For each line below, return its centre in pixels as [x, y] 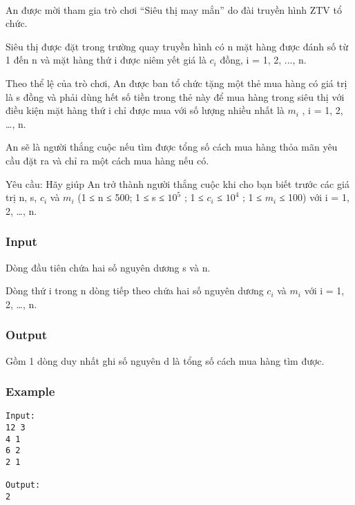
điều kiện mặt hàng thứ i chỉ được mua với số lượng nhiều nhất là [145, 110]
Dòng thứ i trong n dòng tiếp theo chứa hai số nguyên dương [135, 290]
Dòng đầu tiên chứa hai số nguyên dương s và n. [108, 267]
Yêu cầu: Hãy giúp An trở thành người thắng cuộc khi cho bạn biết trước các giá [177, 183]
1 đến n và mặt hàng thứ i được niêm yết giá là [106, 60]
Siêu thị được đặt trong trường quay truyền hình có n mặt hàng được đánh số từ [177, 46]
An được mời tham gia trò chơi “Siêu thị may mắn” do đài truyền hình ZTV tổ [174, 9]
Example [30, 391]
